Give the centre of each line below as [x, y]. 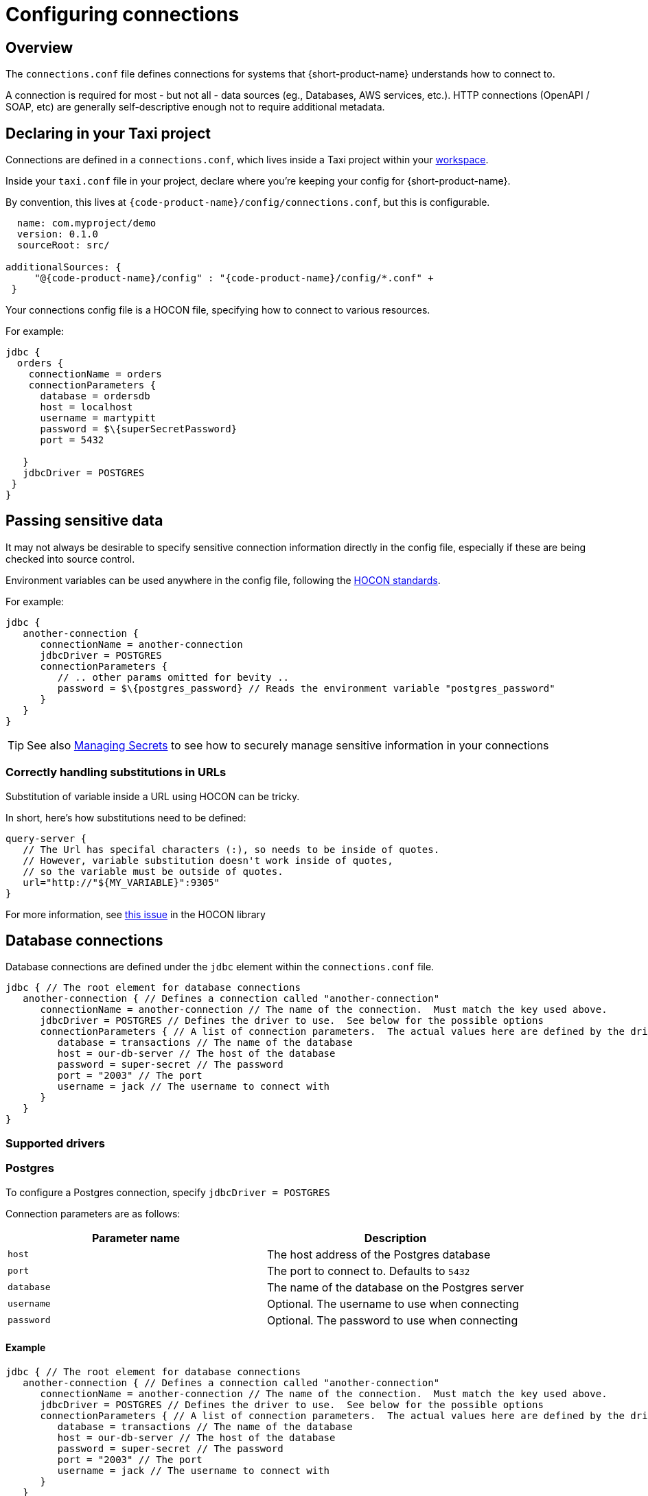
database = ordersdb [95, 396]
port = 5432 [72, 440]
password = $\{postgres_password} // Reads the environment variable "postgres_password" [306, 688]
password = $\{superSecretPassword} [139, 429]
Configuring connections [123, 14]
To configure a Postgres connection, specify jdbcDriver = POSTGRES [168, 1192]
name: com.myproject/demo [86, 223]
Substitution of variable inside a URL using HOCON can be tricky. [153, 796]
